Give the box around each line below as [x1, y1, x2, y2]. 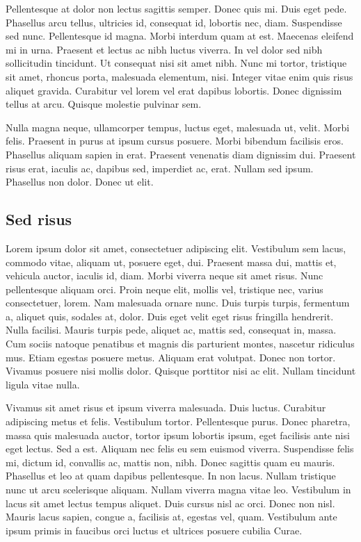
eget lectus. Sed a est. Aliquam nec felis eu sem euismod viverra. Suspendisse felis [6, 441, 354, 456]
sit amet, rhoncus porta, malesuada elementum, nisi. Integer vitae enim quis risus [6, 69, 353, 83]
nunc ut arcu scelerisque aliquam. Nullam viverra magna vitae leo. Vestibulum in [6, 482, 351, 497]
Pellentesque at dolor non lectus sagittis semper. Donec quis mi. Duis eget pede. [6, 1, 347, 15]
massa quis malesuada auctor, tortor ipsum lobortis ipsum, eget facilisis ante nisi [6, 427, 350, 442]
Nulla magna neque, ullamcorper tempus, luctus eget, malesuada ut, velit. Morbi [6, 120, 350, 134]
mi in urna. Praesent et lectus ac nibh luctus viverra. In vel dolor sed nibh [6, 42, 323, 56]
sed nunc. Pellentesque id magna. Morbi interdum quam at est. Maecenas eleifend [6, 28, 354, 43]
